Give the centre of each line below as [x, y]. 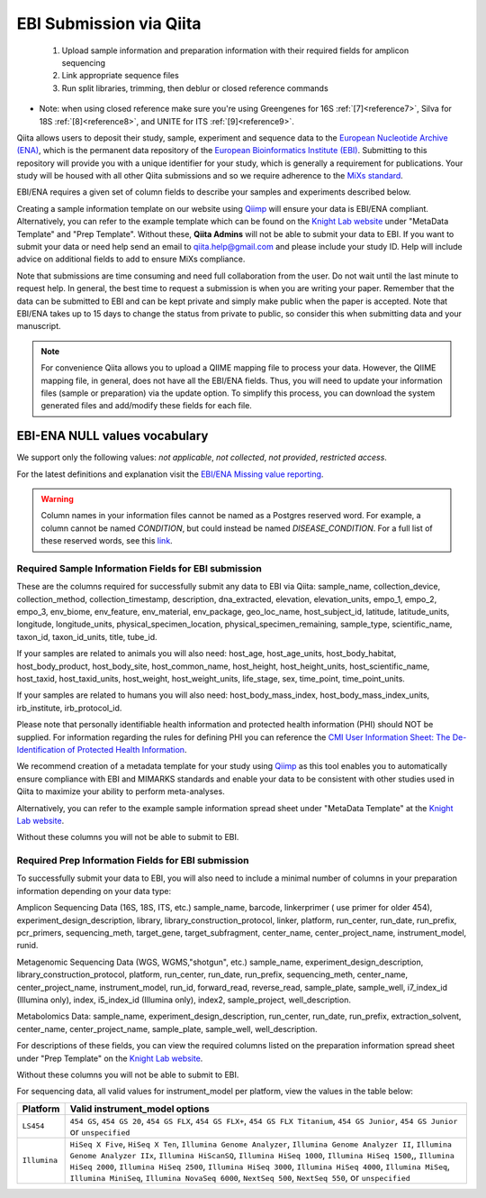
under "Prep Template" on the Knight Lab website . [110, 1058]
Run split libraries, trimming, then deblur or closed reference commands [195, 88]
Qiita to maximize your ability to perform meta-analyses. [121, 791]
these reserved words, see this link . [107, 541]
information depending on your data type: [94, 891]
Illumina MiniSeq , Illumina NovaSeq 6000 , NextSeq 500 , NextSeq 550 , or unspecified [240, 1177]
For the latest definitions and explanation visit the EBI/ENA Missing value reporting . [170, 474]
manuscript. [39, 326]
